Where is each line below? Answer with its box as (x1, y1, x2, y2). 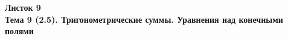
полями (5, 25, 34, 37)
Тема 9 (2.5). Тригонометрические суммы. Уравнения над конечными (5, 13, 283, 25)
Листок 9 (5, 1, 41, 13)
